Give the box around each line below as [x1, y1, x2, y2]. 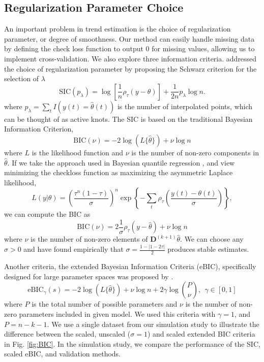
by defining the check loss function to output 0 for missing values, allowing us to [4, 43, 255, 54]
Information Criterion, [4, 123, 74, 134]
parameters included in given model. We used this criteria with [19, 308, 216, 319]
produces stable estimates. [167, 244, 249, 254]
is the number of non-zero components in [131, 147, 259, 157]
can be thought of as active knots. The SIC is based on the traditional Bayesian [4, 113, 253, 124]
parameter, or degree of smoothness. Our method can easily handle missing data [4, 33, 255, 44]
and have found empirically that [23, 244, 124, 254]
